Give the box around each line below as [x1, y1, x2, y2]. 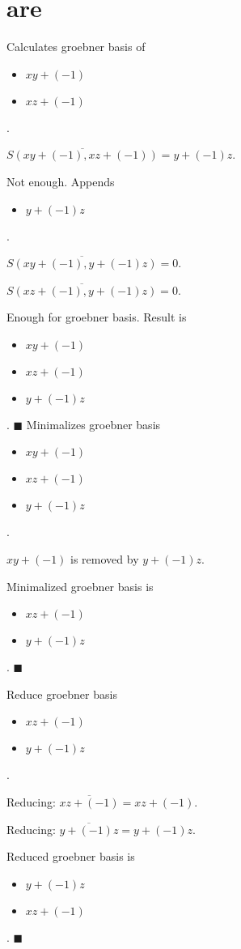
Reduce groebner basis [6, 685, 117, 702]
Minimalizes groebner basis [26, 415, 161, 432]
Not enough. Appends [6, 172, 115, 189]
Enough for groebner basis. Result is [6, 309, 187, 326]
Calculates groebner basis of [6, 38, 146, 55]
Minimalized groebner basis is [6, 577, 154, 594]
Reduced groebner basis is [6, 848, 135, 865]
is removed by [70, 551, 139, 568]
